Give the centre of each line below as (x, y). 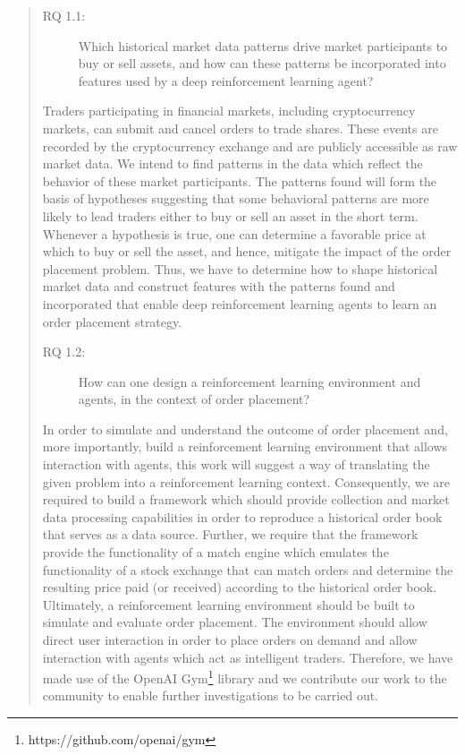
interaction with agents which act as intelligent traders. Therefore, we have (248, 657)
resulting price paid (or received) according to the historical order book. (240, 587)
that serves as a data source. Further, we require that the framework (230, 534)
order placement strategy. (112, 321)
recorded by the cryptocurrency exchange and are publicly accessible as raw (250, 146)
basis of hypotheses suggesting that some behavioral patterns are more (236, 198)
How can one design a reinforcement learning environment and (249, 381)
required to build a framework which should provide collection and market (246, 499)
